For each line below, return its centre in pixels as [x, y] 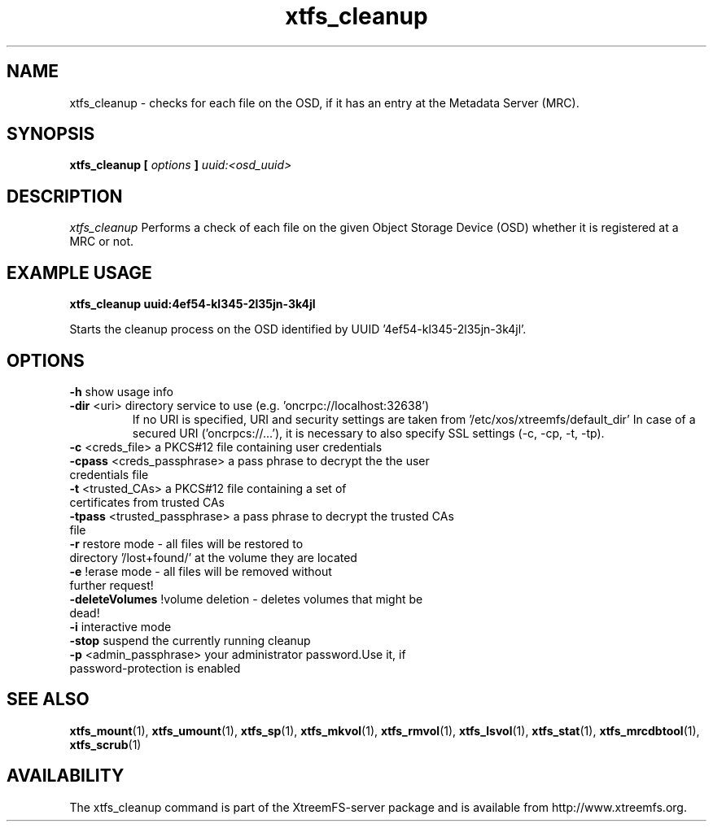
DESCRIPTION [65, 196]
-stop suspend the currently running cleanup [190, 640]
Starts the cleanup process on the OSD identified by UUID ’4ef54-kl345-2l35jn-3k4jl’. [298, 329]
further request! [112, 585]
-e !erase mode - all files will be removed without [201, 571]
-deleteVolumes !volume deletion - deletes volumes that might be [246, 599]
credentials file [109, 474]
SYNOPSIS [51, 134]
